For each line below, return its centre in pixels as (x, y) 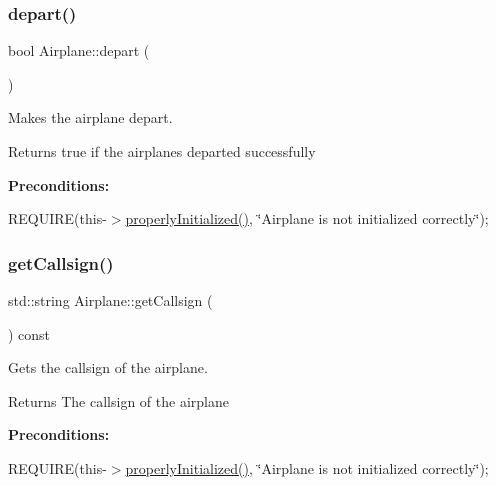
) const (29, 333)
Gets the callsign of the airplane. (108, 367)
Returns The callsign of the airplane (118, 400)
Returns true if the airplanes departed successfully (162, 151)
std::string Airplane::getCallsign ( (110, 300)
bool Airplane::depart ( (79, 50)
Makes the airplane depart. (90, 117)
